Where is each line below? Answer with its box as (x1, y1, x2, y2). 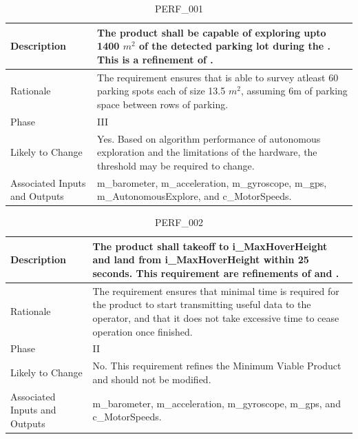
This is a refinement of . (97, 52, 213, 66)
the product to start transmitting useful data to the (92, 297, 311, 312)
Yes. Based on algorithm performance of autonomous (97, 131, 321, 145)
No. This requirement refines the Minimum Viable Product (92, 358, 341, 373)
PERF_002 (154, 215, 203, 229)
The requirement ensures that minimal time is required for (92, 283, 339, 298)
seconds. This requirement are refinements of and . (92, 266, 339, 280)
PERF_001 (154, 1, 203, 15)
